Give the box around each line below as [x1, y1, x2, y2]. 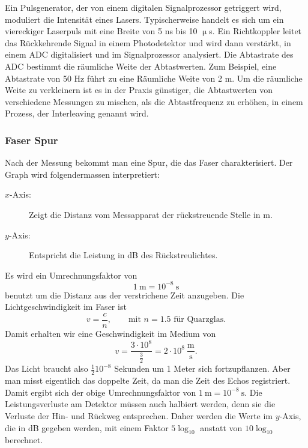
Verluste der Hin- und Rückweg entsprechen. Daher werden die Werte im [5, 410, 273, 422]
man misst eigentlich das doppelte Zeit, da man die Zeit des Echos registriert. [5, 374, 291, 387]
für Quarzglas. [174, 315, 226, 324]
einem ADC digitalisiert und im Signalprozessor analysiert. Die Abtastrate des [5, 48, 294, 61]
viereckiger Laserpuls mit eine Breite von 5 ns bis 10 [5, 25, 198, 37]
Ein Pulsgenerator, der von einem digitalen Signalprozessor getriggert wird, [5, 1, 282, 13]
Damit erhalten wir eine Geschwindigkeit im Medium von [5, 327, 216, 340]
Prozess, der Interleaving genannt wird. [5, 107, 149, 120]
